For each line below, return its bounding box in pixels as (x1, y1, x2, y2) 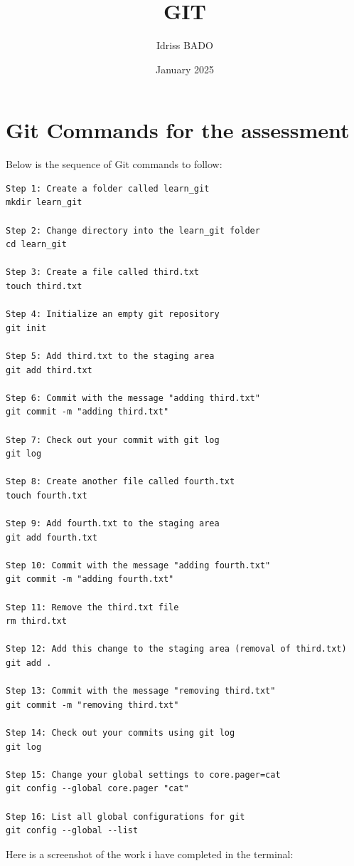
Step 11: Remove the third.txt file (6, 602, 179, 612)
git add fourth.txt (6, 532, 97, 543)
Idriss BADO (156, 38, 213, 53)
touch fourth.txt (6, 490, 87, 501)
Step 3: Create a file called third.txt (6, 267, 200, 278)
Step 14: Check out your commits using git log (6, 728, 235, 738)
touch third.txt (6, 281, 82, 291)
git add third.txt (6, 365, 92, 375)
